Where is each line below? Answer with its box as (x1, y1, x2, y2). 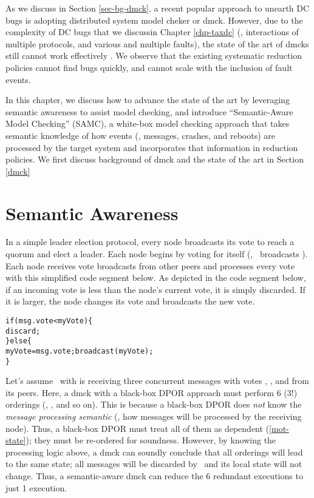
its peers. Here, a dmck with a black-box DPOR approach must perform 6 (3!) (5, 386, 298, 399)
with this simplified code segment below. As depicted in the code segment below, (5, 271, 306, 284)
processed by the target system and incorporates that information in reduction (5, 141, 298, 153)
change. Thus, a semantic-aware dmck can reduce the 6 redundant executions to (5, 469, 303, 482)
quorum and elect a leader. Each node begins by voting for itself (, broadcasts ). (5, 247, 308, 260)
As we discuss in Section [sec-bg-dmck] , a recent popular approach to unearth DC (5, 2, 310, 14)
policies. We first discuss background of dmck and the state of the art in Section (5, 153, 304, 166)
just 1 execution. (5, 481, 67, 494)
